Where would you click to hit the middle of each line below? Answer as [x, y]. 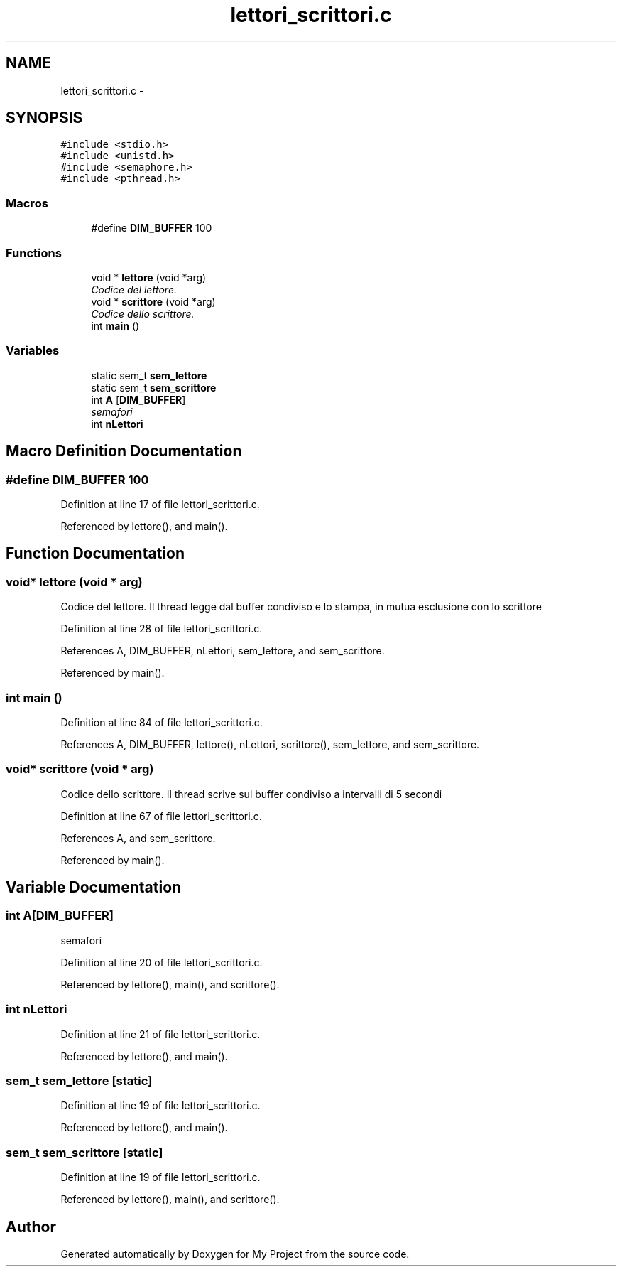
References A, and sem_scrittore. [138, 838]
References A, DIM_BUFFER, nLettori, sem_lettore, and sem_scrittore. [223, 651]
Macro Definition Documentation [124, 451]
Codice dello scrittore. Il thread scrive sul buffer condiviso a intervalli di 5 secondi [251, 794]
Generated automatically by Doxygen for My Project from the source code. [235, 1254]
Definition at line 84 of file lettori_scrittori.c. [162, 722]
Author [31, 1227]
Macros [27, 203]
